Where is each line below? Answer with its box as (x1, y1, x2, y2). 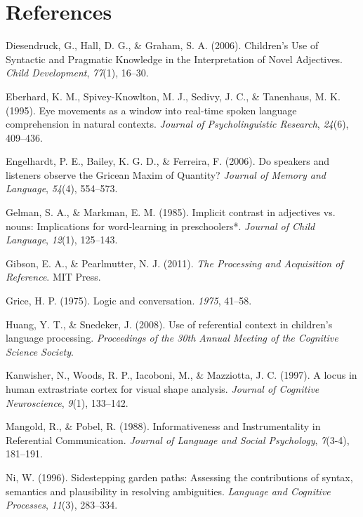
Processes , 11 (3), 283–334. (6, 497, 118, 512)
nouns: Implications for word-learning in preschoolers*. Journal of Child (6, 218, 315, 233)
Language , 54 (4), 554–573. (6, 181, 118, 196)
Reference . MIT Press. (6, 269, 101, 284)
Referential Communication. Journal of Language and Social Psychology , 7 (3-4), (6, 432, 350, 447)
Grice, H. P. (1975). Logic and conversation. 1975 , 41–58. (6, 293, 252, 308)
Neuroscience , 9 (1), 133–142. (6, 395, 128, 410)
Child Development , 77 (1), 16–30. (6, 65, 149, 80)
